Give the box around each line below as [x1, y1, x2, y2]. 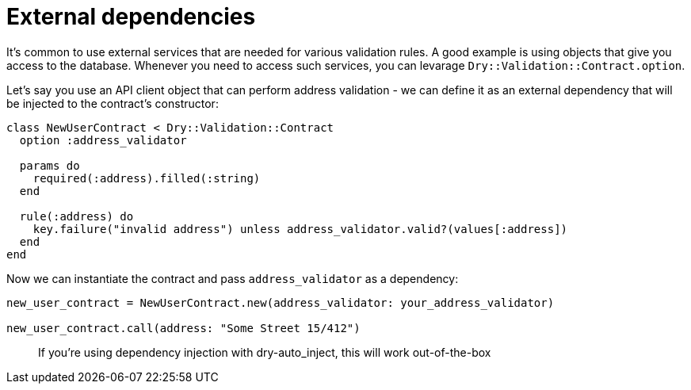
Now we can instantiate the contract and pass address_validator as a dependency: [6, 271, 459, 285]
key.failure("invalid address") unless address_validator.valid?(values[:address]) [32, 222, 568, 235]
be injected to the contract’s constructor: [6, 96, 219, 110]
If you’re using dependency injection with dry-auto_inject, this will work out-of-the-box [38, 345, 491, 359]
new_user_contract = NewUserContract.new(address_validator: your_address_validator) [6, 296, 555, 309]
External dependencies [6, 3, 256, 30]
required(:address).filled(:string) [32, 171, 261, 185]
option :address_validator [19, 133, 187, 147]
